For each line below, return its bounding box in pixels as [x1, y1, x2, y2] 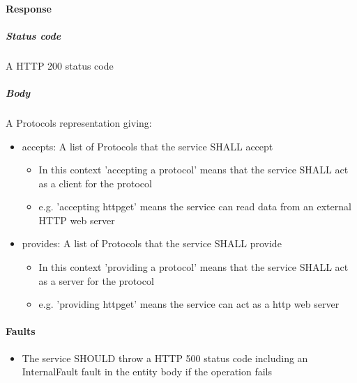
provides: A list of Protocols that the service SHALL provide [22, 236, 282, 251]
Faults [6, 324, 36, 338]
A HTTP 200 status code [6, 58, 114, 72]
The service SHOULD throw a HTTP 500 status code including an [22, 350, 308, 365]
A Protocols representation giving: [6, 115, 152, 130]
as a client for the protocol [38, 175, 152, 190]
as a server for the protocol [38, 273, 154, 288]
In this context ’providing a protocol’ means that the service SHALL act [38, 260, 349, 274]
